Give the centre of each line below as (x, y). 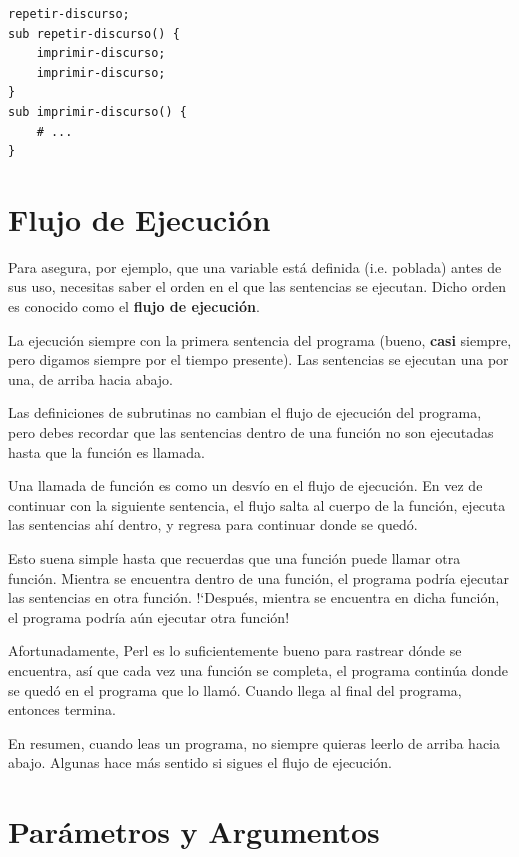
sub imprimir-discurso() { (97, 111)
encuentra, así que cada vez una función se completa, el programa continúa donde (258, 669)
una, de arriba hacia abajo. (91, 378)
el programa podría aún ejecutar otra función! (149, 616)
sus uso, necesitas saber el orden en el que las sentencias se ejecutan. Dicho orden (257, 286)
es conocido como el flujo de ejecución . (134, 306)
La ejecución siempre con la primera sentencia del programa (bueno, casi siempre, (260, 339)
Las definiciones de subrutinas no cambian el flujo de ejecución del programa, (245, 412)
